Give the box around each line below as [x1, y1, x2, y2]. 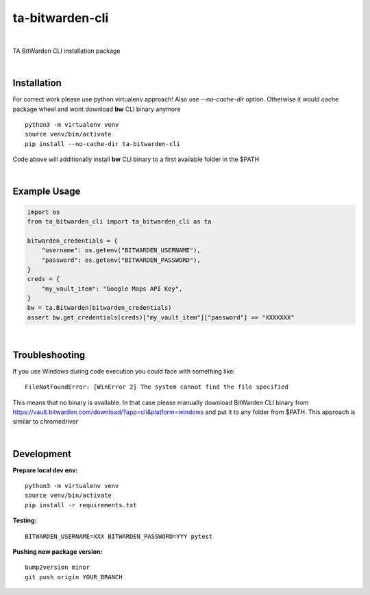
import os [27, 208, 60, 216]
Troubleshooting [12, 349, 86, 361]
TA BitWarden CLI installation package [12, 47, 121, 55]
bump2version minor [25, 563, 90, 572]
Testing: [12, 516, 37, 524]
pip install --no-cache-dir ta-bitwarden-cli [25, 140, 181, 147]
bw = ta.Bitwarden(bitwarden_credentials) [27, 304, 172, 312]
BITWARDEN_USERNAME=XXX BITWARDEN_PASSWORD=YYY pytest [25, 532, 213, 540]
